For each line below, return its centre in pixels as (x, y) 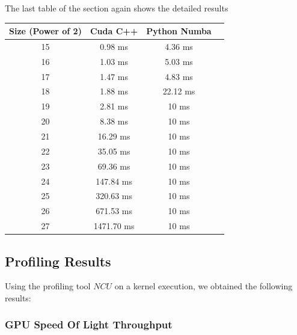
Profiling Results (58, 261)
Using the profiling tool (48, 286)
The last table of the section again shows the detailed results (117, 8)
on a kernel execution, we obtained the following (204, 286)
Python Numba (179, 31)
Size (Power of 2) (45, 31)
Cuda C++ (114, 31)
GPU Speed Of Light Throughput (89, 324)
